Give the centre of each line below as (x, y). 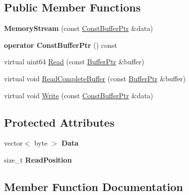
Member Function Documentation (94, 186)
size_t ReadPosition (38, 159)
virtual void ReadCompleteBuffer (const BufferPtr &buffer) (95, 78)
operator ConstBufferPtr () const (61, 45)
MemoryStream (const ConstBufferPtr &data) (79, 28)
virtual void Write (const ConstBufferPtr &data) (79, 95)
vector (13, 143)
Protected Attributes (59, 122)
